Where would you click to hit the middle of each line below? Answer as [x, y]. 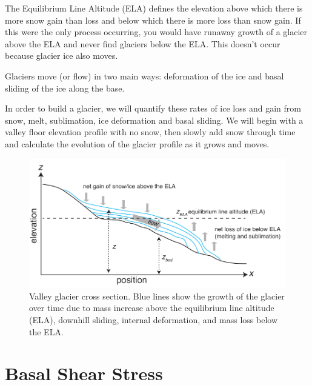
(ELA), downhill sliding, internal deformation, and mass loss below [154, 320]
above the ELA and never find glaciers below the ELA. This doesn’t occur [143, 43]
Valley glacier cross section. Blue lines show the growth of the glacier [157, 296]
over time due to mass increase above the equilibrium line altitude [152, 308]
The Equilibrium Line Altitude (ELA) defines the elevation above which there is [154, 8]
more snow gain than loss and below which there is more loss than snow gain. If [153, 20]
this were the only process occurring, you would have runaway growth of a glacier [156, 32]
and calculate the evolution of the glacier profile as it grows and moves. [137, 143]
